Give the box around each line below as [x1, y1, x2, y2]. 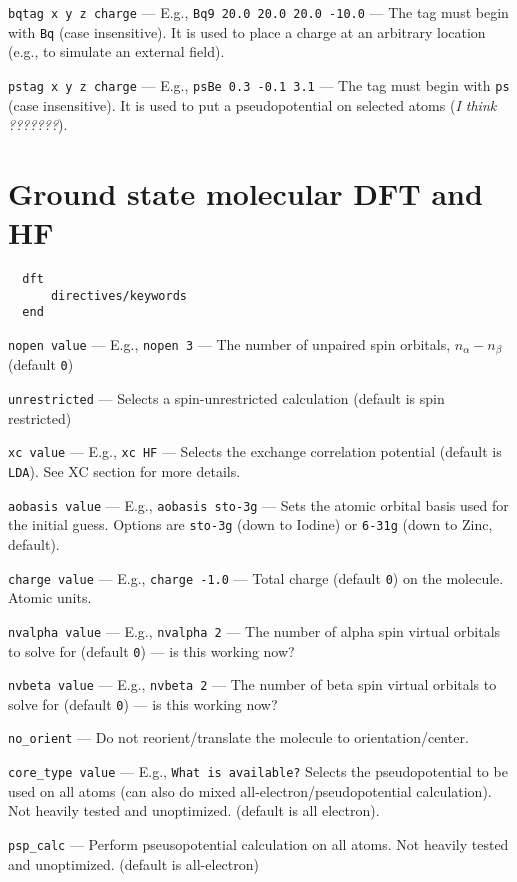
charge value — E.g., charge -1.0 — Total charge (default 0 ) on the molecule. [8, 567, 504, 588]
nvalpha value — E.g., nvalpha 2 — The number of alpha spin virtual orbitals [8, 620, 501, 641]
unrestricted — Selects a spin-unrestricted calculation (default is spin [8, 388, 445, 409]
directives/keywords [50, 288, 187, 303]
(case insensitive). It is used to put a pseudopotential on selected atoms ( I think [8, 94, 497, 115]
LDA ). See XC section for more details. [8, 461, 241, 482]
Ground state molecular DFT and [8, 172, 483, 213]
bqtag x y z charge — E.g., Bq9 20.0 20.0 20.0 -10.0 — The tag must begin [8, 2, 509, 22]
